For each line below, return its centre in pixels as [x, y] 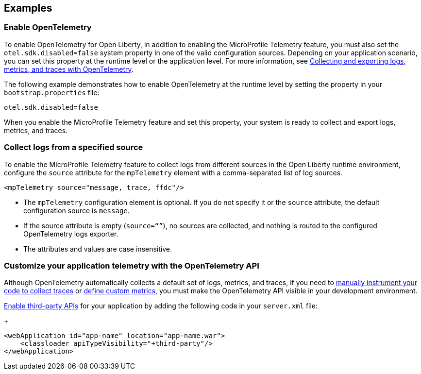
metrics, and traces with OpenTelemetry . [69, 69]
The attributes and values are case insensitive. [98, 249]
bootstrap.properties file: [52, 92]
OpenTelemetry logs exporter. [71, 234]
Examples [28, 8]
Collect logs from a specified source [74, 147]
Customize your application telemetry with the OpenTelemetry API [132, 265]
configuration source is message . [76, 210]
